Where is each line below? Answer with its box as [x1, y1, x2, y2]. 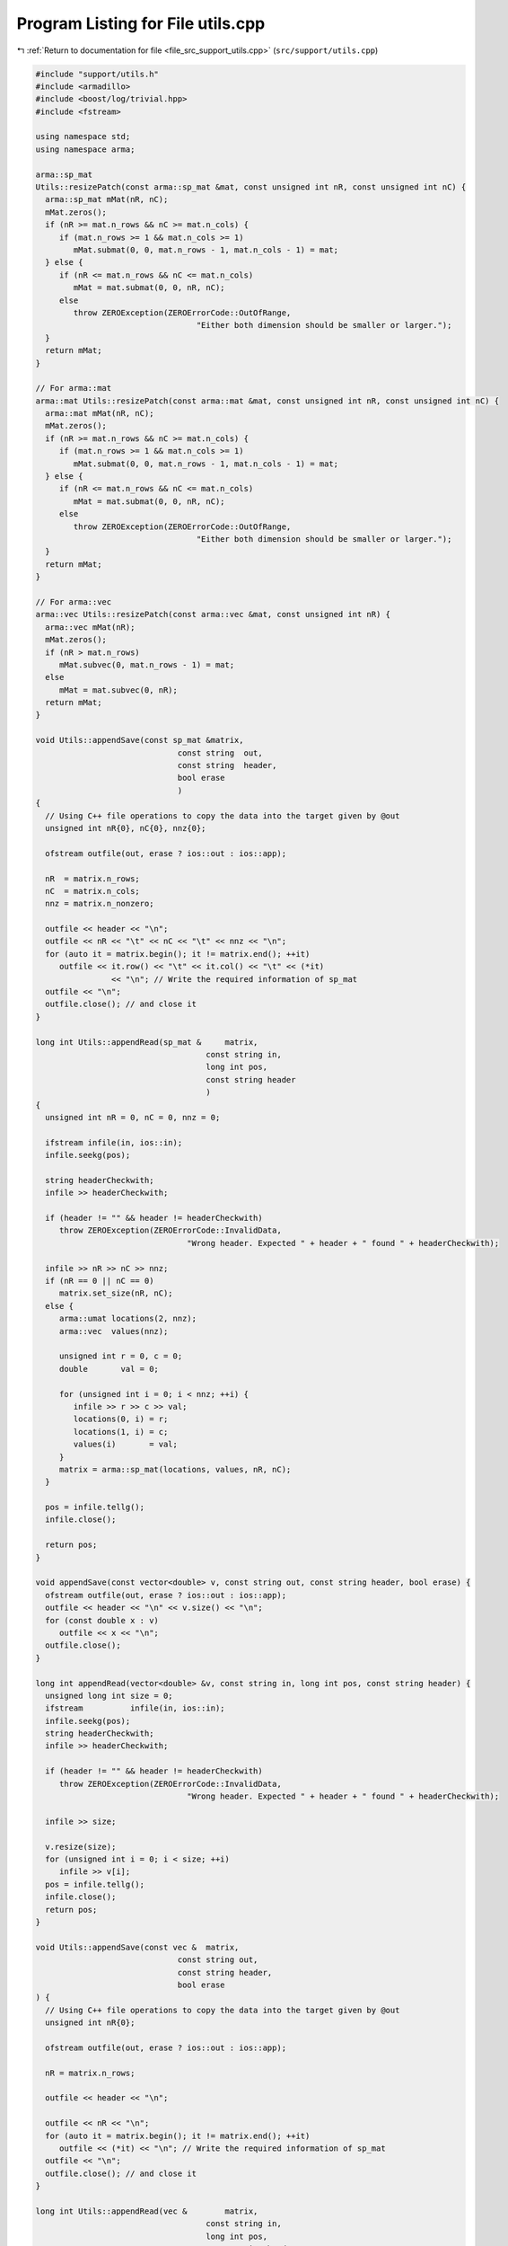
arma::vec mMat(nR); [45, 622, 136, 632]
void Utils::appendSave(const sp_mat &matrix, [35, 735, 244, 746]
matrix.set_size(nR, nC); [58, 1288, 174, 1298]
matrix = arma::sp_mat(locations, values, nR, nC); [58, 1464, 292, 1474]
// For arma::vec [35, 597, 112, 606]
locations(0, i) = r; [73, 1414, 169, 1424]
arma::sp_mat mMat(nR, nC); [45, 194, 169, 205]
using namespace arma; [35, 144, 136, 155]
